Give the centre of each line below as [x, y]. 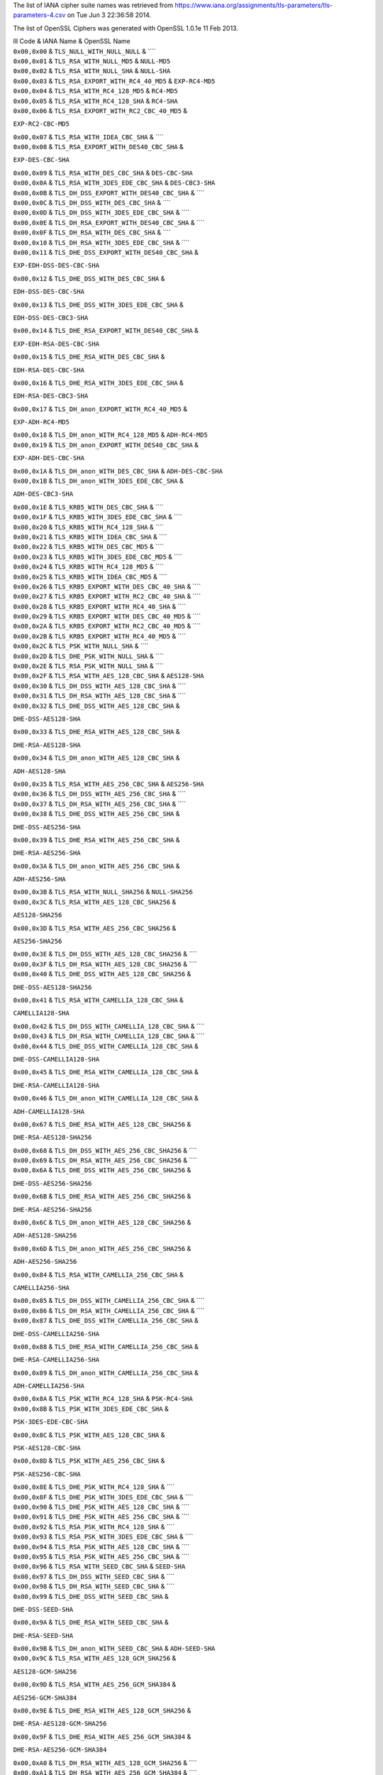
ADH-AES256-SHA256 [45, 1262]
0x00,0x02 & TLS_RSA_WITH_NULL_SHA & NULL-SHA [92, 71]
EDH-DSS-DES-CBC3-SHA [51, 317]
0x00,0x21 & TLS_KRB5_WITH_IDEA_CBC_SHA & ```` [90, 537]
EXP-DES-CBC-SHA [41, 160]
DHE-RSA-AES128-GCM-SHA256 [60, 1724]
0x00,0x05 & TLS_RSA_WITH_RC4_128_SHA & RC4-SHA [95, 101]
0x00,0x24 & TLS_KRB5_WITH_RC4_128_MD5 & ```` [88, 567]
